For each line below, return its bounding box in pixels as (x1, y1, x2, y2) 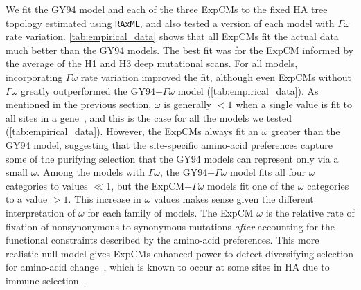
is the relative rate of (265, 205, 355, 219)
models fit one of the (207, 178, 295, 192)
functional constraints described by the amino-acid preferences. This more (6, 233, 319, 247)
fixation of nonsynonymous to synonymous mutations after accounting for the (6, 219, 335, 233)
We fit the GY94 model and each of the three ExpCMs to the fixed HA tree (6, 2, 328, 16)
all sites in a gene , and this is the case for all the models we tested (6, 110, 292, 125)
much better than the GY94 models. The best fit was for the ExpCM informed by (6, 42, 353, 57)
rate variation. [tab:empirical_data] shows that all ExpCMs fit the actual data (6, 29, 339, 44)
